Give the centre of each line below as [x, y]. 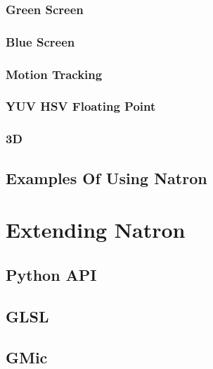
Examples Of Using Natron [106, 177]
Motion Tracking [54, 74]
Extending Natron [96, 230]
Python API [51, 274]
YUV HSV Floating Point [81, 106]
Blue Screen [40, 41]
